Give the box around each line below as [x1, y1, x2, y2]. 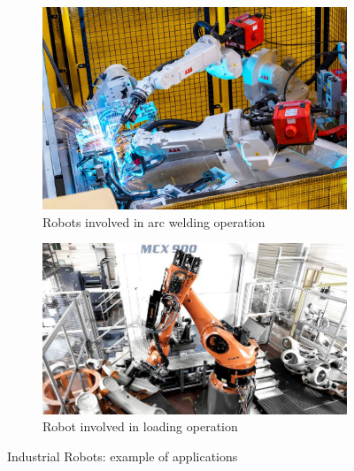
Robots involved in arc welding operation [42, 212, 265, 231]
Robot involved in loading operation [42, 417, 238, 436]
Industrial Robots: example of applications [7, 446, 238, 465]
